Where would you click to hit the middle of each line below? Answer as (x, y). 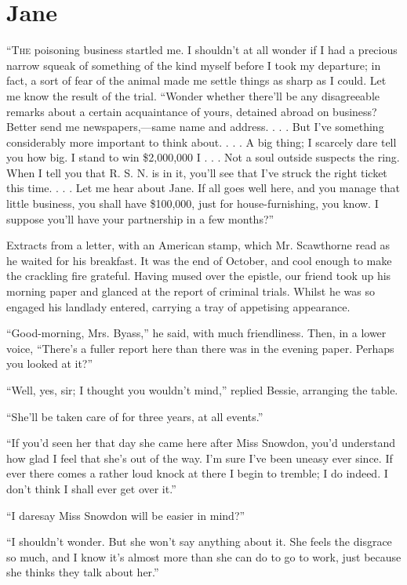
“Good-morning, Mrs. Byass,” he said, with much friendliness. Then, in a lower (196, 333)
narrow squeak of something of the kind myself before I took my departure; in (194, 65)
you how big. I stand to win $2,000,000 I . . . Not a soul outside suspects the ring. (203, 157)
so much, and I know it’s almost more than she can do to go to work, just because (204, 556)
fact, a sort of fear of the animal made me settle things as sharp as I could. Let (196, 80)
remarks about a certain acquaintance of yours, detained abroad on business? (192, 111)
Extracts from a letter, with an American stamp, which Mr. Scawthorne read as (198, 245)
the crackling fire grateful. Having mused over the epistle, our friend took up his (199, 276)
